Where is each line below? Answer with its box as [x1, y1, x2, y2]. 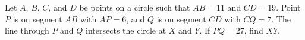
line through [5, 24, 49, 36]
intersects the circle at [86, 24, 166, 36]
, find [244, 24, 263, 36]
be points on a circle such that [79, 1, 190, 13]
